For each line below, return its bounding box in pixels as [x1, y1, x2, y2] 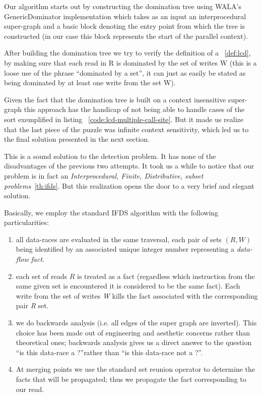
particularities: [4, 217, 49, 228]
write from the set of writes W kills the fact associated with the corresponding [16, 290, 258, 301]
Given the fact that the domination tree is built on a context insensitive [4, 94, 226, 104]
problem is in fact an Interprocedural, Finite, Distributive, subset [4, 170, 204, 181]
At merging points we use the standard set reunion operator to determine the [16, 364, 255, 374]
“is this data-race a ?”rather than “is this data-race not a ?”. [16, 347, 203, 357]
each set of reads [16, 270, 68, 281]
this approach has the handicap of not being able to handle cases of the [24, 104, 245, 115]
